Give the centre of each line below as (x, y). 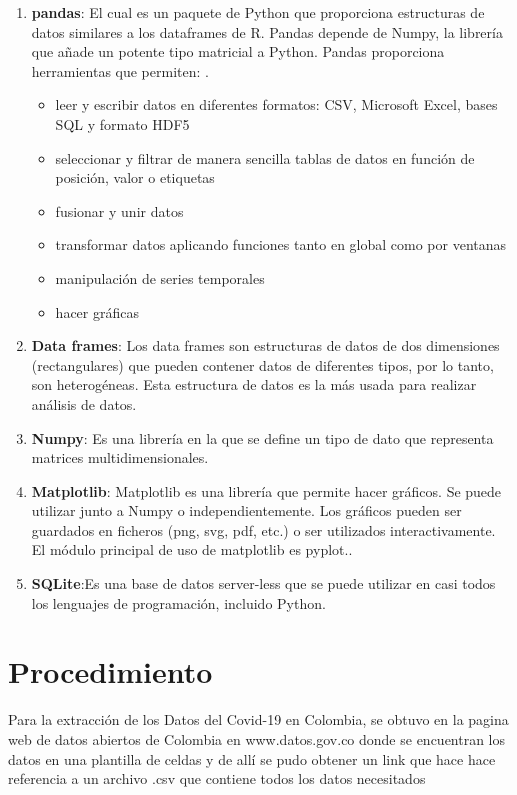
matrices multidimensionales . (120, 457)
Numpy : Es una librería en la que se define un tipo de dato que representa (262, 437)
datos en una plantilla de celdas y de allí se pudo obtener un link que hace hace (252, 758)
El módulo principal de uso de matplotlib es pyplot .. (192, 549)
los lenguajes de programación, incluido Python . (178, 602)
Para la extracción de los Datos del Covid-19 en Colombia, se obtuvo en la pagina (258, 719)
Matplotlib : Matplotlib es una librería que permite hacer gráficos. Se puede (266, 490)
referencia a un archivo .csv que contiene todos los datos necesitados (217, 778)
